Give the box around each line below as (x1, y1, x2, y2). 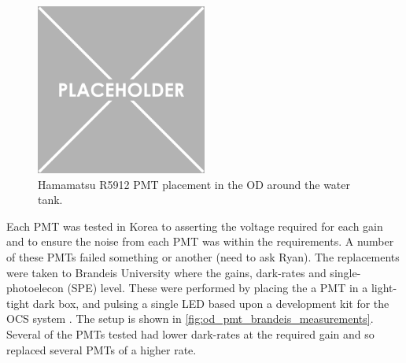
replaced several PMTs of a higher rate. (6, 341, 197, 357)
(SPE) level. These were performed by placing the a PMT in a (67, 280, 368, 296)
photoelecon (6, 280, 64, 296)
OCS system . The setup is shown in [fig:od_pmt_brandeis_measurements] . (6, 310, 374, 327)
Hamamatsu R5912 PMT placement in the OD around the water (38, 176, 350, 192)
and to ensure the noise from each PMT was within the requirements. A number (6, 233, 394, 250)
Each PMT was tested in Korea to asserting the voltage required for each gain (6, 217, 383, 234)
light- (371, 280, 397, 296)
